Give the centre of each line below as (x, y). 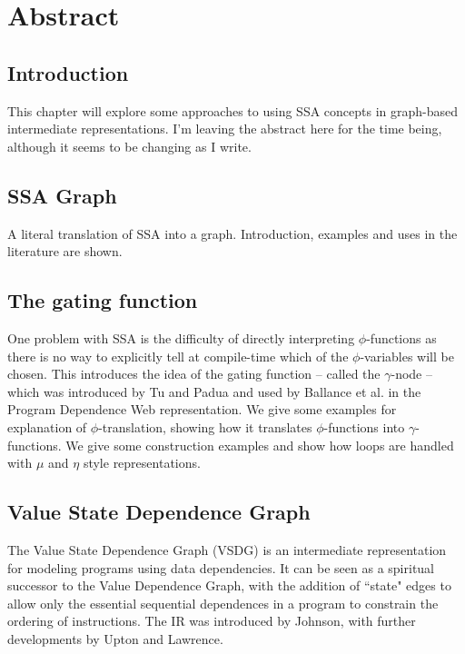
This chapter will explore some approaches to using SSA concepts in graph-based (233, 110)
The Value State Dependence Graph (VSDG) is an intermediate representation (227, 549)
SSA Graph (62, 195)
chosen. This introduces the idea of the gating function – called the (194, 374)
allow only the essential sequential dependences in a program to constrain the (223, 603)
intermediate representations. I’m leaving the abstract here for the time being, (225, 129)
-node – (411, 374)
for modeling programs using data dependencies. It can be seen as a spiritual (221, 567)
